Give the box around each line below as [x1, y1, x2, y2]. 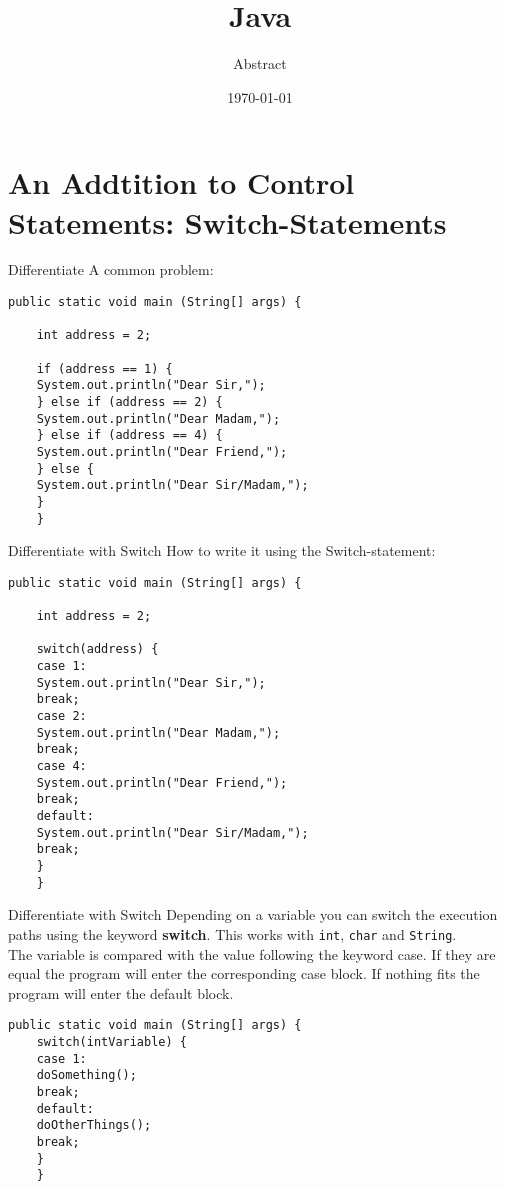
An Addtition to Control [8, 162, 355, 203]
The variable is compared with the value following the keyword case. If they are [8, 943, 496, 964]
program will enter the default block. [8, 982, 234, 1003]
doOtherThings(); [36, 1118, 152, 1133]
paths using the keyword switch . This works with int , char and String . [8, 923, 457, 944]
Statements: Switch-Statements [8, 201, 447, 242]
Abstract [233, 53, 287, 74]
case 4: [36, 759, 87, 774]
